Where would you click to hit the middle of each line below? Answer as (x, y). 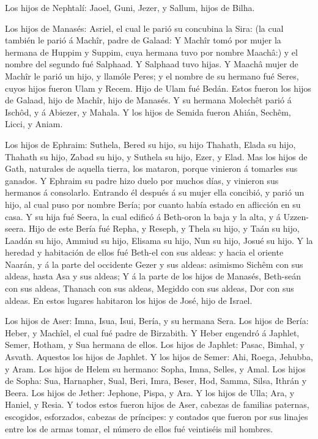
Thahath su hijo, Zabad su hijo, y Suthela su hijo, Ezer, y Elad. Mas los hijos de (156, 156)
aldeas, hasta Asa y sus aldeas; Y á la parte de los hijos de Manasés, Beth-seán (153, 276)
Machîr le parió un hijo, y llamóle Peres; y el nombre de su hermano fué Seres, (152, 76)
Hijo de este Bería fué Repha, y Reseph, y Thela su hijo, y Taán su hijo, (164, 228)
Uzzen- (296, 216)
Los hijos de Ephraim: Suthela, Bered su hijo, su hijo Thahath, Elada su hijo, (150, 144)
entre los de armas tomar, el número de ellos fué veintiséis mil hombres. (139, 428)
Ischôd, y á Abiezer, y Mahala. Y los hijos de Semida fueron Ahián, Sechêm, (148, 112)
